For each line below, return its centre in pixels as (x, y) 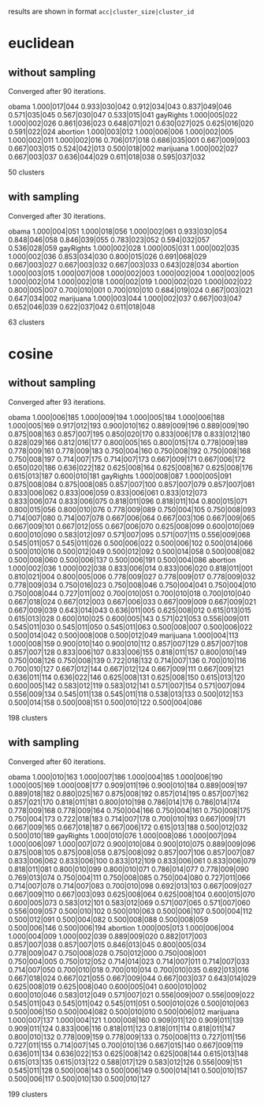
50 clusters (26, 172)
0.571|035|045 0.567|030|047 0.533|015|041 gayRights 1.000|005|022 (123, 115)
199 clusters (28, 1094)
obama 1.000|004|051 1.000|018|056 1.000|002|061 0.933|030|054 (118, 231)
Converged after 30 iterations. (57, 215)
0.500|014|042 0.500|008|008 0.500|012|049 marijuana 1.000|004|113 (123, 635)
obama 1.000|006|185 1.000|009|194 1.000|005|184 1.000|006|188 (117, 417)
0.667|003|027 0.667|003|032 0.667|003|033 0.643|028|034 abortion (123, 264)
